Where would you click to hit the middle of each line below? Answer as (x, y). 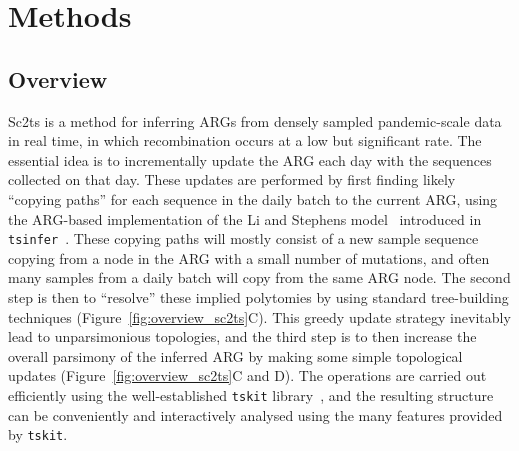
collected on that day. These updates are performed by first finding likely (232, 179)
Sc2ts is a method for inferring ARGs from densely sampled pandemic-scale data (255, 120)
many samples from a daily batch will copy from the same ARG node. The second (259, 277)
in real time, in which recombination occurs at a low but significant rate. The (245, 140)
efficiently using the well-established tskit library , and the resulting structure (251, 394)
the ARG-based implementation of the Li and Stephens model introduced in (245, 218)
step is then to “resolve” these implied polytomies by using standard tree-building (258, 296)
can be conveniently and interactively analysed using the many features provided (255, 414)
